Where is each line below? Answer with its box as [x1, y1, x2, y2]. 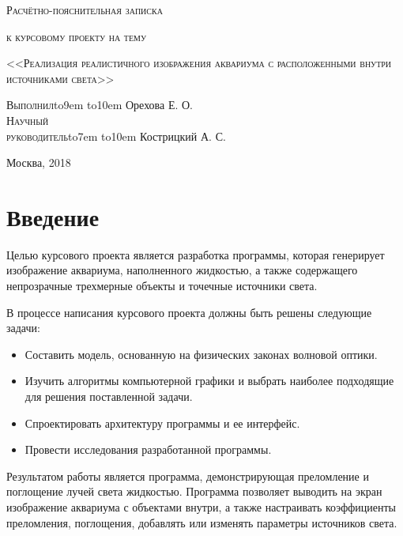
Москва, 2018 [6, 154, 71, 171]
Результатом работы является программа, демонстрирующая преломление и [6, 467, 369, 484]
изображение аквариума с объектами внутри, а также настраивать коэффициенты [6, 499, 396, 515]
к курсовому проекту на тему [6, 28, 147, 44]
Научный [6, 111, 49, 128]
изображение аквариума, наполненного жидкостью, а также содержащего [6, 262, 358, 278]
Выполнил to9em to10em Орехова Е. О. [6, 96, 194, 113]
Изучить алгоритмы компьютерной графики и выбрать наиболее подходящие [24, 372, 394, 389]
